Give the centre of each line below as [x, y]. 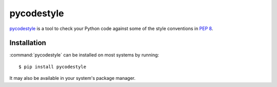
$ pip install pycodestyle [53, 67]
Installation [28, 43]
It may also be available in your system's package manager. [73, 78]
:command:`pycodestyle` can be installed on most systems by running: [84, 55]
